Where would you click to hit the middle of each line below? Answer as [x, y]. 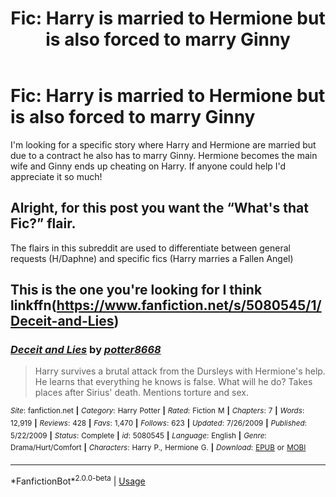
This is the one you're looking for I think [136, 290]
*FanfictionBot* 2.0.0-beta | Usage [78, 480]
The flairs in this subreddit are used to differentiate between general [150, 248]
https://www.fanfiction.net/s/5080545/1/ [189, 305]
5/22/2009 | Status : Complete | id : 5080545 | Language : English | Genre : [138, 435]
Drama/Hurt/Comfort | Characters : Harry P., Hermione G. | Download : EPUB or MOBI [158, 448]
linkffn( [33, 305]
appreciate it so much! [56, 176]
